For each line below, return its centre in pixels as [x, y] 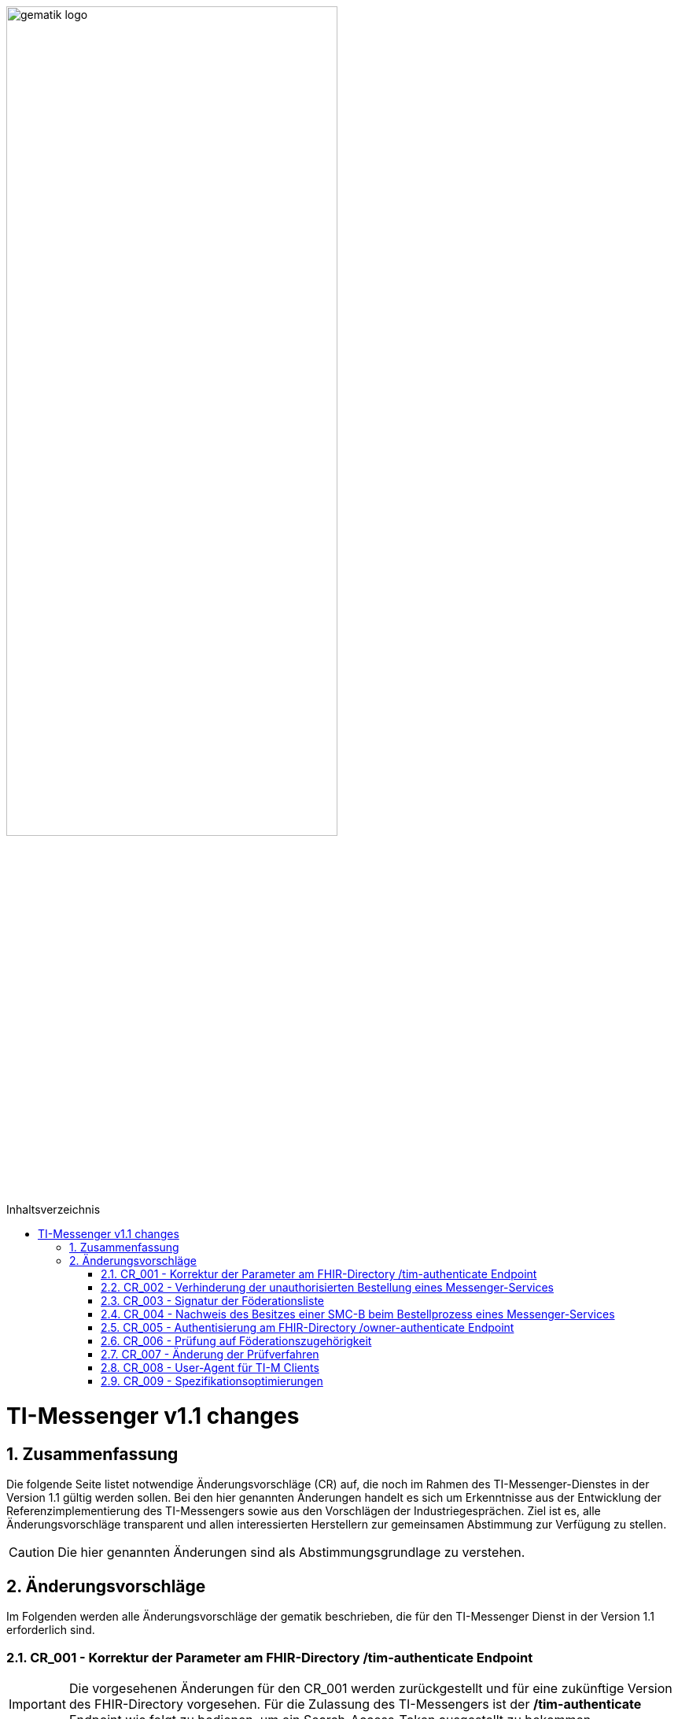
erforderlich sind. [51, 1630]
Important [37, 1704]
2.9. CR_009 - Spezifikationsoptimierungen [212, 1381]
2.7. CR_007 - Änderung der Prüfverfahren [210, 1355]
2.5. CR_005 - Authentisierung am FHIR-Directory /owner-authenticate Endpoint [308, 1328]
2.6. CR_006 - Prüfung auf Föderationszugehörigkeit [236, 1341]
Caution [32, 1553]
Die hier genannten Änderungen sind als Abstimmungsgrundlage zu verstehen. [291, 1553]
